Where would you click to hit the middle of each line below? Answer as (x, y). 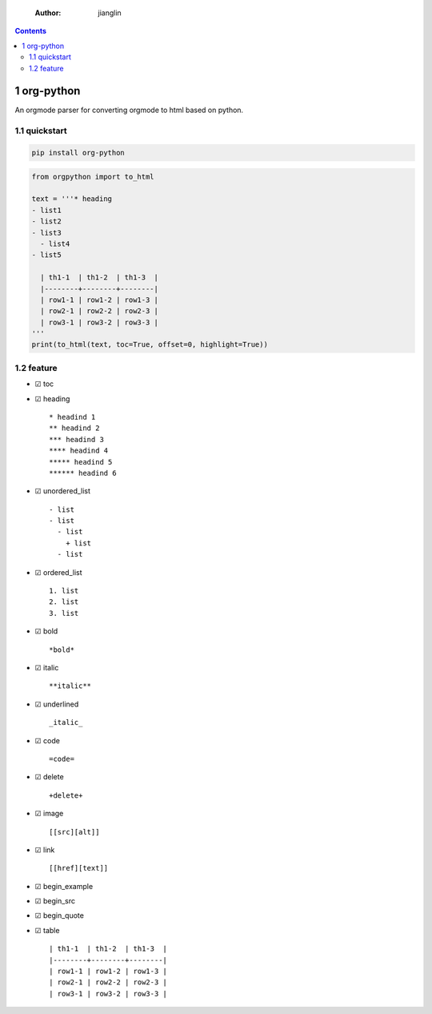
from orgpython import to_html (93, 177)
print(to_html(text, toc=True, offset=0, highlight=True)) (150, 345)
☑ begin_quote (59, 915)
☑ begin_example (64, 886)
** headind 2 (74, 428)
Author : (48, 13)
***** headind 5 (81, 462)
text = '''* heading (72, 199)
